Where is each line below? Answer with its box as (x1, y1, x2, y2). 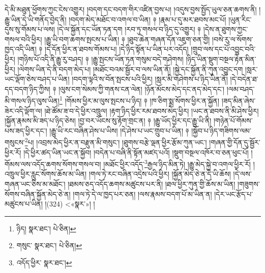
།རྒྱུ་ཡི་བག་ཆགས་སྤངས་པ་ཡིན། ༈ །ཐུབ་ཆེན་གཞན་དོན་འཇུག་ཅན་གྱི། (44, 33, 210, 44)
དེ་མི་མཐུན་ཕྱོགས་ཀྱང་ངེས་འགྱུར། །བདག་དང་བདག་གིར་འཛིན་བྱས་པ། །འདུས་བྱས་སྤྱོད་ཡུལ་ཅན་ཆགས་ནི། (5, 4, 257, 14)
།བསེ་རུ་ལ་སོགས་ (212, 33, 253, 44)
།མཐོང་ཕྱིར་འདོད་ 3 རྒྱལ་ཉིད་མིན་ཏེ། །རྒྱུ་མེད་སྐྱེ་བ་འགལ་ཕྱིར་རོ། (103, 157, 251, 169)
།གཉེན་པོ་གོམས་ (213, 115, 253, 126)
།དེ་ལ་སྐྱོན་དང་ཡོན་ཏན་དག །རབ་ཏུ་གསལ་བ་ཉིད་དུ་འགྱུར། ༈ (57, 24, 201, 35)
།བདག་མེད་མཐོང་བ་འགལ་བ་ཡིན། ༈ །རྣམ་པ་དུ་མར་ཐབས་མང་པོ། (69, 14, 226, 24)
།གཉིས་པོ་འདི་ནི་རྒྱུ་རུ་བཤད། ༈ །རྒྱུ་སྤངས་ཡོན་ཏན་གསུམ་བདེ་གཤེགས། (17, 53, 184, 64)
